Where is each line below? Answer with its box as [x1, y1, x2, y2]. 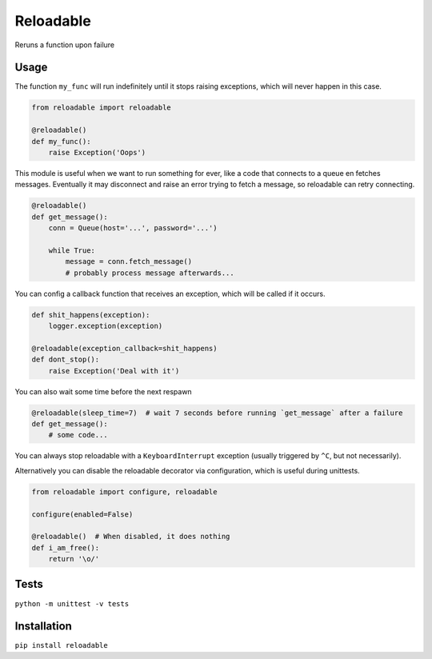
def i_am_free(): [31, 543, 100, 552]
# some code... [48, 430, 108, 440]
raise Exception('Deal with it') [48, 366, 180, 375]
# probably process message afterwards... [65, 268, 235, 278]
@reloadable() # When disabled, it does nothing [31, 532, 230, 541]
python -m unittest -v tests [14, 599, 130, 608]
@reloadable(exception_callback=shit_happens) [31, 344, 218, 353]
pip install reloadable [14, 641, 108, 650]
